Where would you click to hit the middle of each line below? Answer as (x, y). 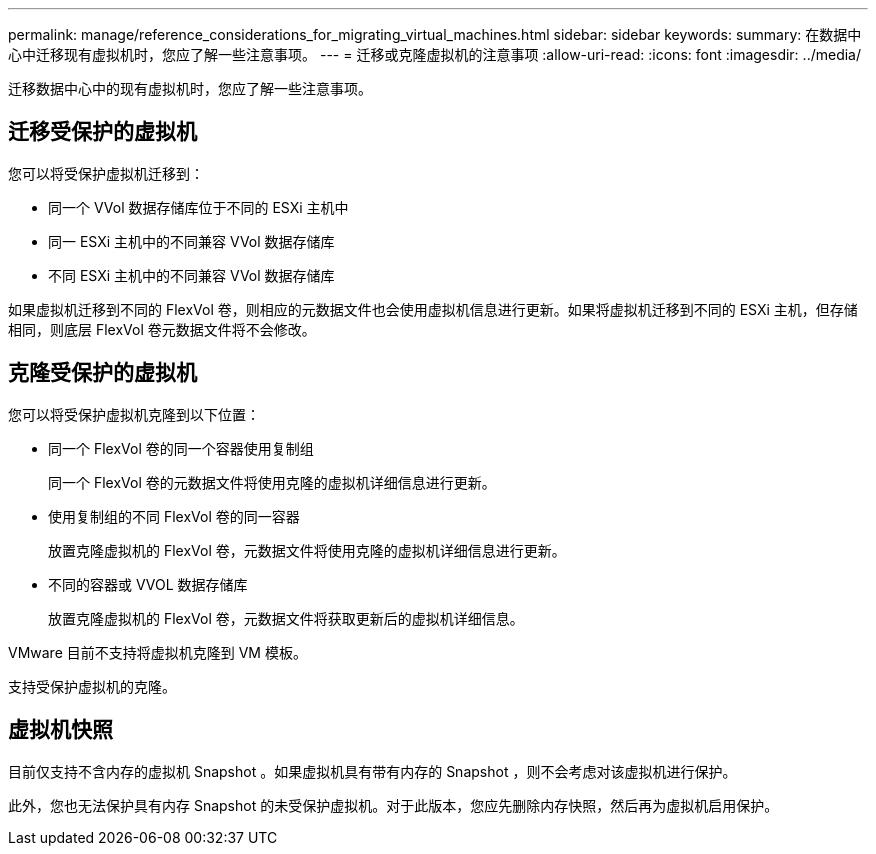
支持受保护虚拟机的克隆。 (92, 686)
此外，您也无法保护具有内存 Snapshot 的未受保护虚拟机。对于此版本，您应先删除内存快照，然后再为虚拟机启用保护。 (393, 805)
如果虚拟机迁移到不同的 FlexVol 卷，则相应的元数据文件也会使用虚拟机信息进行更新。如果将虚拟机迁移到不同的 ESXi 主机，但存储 (433, 309)
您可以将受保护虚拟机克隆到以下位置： (134, 414)
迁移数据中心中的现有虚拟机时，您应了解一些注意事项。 (190, 88)
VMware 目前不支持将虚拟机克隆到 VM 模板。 (157, 652)
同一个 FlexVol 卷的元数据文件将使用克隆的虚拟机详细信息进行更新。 (272, 482)
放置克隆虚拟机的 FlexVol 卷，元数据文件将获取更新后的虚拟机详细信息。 (286, 618)
